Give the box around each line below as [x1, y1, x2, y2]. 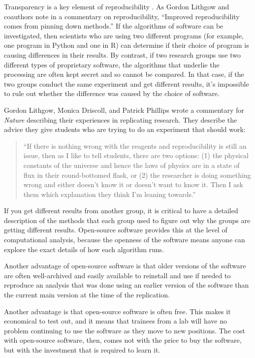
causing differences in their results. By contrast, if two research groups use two [4, 49, 241, 60]
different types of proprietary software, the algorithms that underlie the [4, 59, 220, 69]
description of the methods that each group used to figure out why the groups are [4, 215, 251, 225]
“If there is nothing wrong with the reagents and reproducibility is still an [23, 140, 247, 151]
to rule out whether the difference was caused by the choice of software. [4, 88, 220, 98]
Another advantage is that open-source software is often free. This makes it [4, 306, 231, 316]
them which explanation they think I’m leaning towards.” [23, 189, 196, 199]
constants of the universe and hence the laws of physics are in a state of [23, 160, 240, 170]
